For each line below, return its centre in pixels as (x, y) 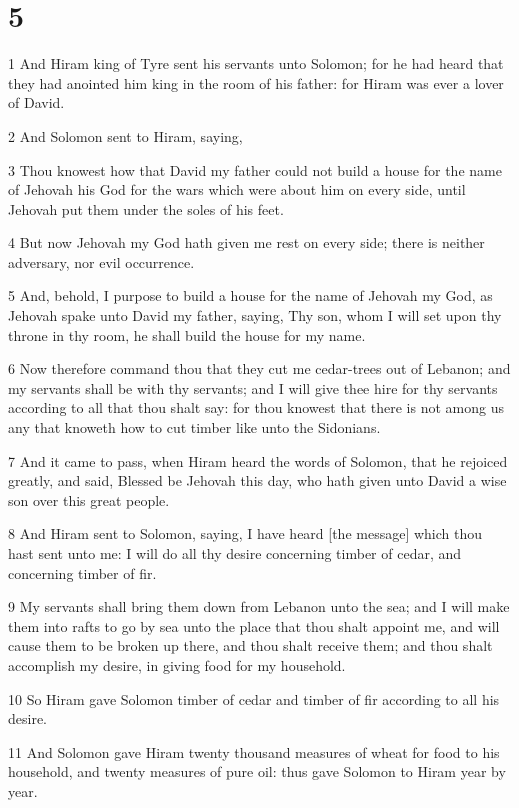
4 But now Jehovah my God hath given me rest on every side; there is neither (246, 242)
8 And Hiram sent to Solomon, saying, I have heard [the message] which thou (245, 533)
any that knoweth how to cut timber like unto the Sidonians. (194, 427)
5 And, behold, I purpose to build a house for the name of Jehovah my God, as (250, 295)
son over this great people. (89, 499)
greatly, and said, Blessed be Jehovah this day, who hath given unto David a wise (257, 480)
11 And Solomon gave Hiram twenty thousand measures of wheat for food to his (254, 751)
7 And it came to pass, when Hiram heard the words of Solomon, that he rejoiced (258, 460)
